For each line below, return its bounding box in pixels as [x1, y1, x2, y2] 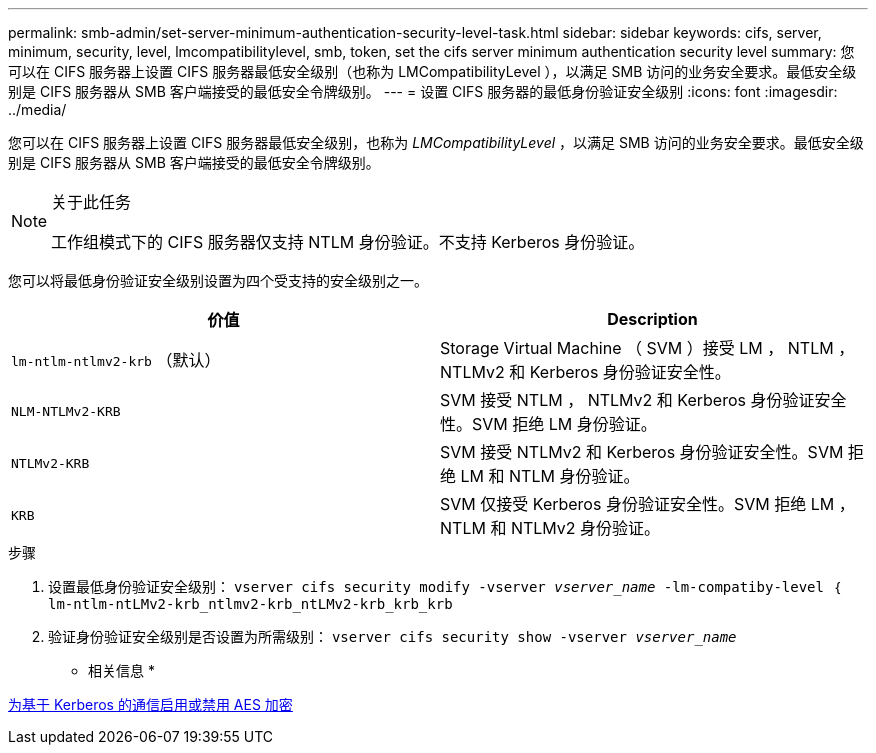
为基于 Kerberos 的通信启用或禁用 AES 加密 [8, 696, 293, 713]
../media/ [8, 101, 67, 118]
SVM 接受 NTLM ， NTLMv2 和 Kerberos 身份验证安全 [440, 390, 847, 410]
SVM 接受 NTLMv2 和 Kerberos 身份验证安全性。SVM [440, 442, 844, 462]
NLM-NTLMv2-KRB [11, 403, 121, 419]
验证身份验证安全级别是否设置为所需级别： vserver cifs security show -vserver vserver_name [48, 628, 737, 645]
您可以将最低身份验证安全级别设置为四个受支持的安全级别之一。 [8, 272, 428, 289]
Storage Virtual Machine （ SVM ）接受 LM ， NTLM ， [440, 338, 855, 358]
